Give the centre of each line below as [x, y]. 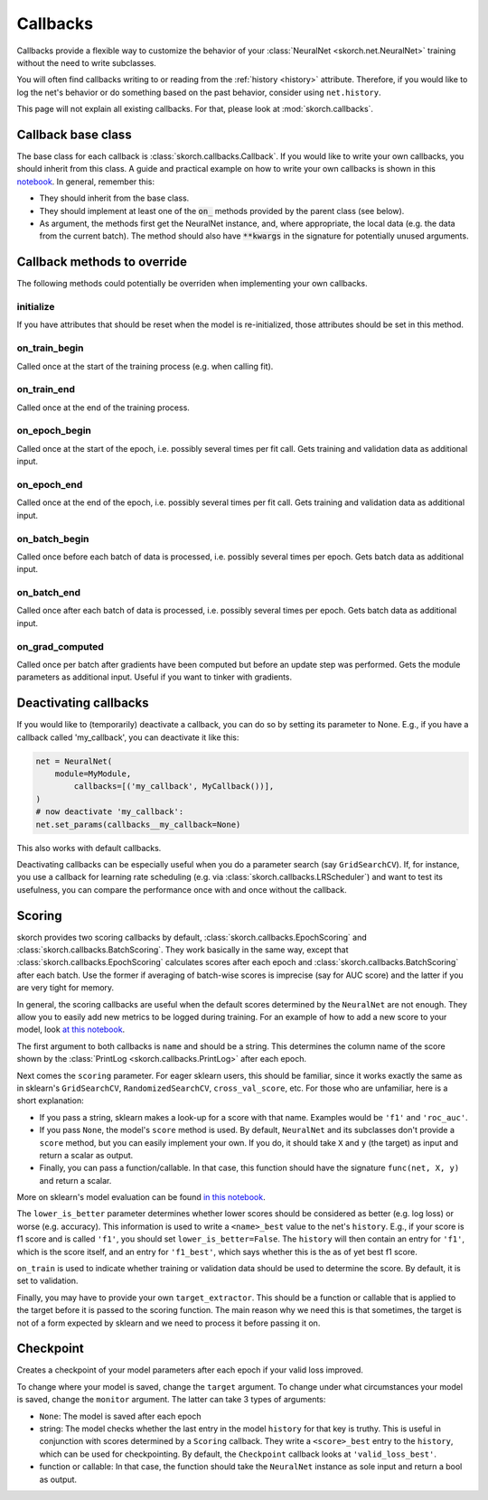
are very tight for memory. [66, 988]
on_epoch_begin [54, 431]
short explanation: [51, 1101]
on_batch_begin [53, 539]
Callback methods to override [102, 262]
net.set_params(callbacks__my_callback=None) [138, 824]
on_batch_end [49, 593]
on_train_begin [50, 348]
